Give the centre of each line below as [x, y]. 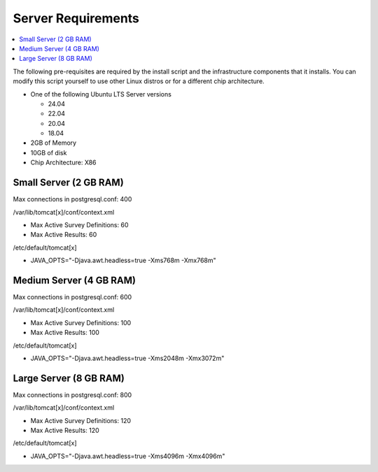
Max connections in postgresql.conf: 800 [72, 394]
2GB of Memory [54, 143]
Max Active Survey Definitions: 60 [79, 224]
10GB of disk [49, 152]
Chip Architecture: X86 [64, 163]
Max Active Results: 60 [64, 235]
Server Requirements [76, 18]
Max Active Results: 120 [65, 431]
